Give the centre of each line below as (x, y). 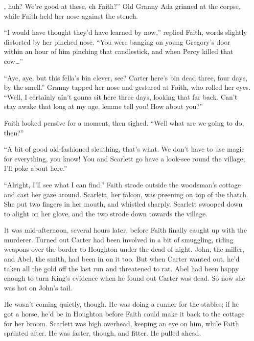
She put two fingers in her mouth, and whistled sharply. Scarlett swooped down (123, 204)
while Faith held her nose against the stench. (71, 15)
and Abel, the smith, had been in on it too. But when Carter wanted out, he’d (122, 259)
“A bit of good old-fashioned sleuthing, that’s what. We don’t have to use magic (124, 149)
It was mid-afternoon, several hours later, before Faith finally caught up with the (126, 230)
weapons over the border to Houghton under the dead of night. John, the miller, (124, 249)
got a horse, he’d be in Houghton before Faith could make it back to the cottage (124, 314)
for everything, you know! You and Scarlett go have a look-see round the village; (125, 158)
